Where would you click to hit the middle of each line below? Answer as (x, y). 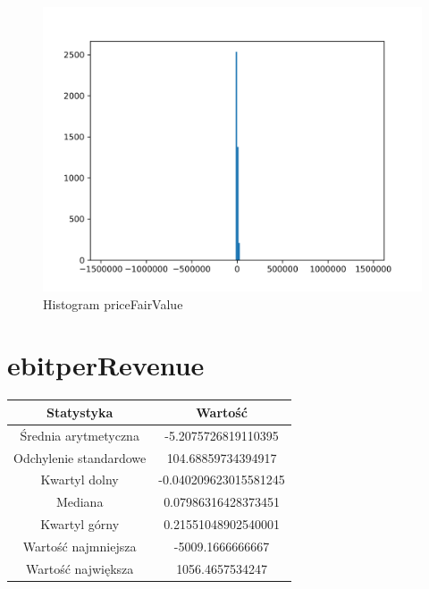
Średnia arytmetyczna (80, 435)
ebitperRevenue (106, 365)
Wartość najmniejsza (80, 546)
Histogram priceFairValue (113, 303)
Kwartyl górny (80, 524)
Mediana (80, 502)
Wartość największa (80, 568)
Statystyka (80, 412)
